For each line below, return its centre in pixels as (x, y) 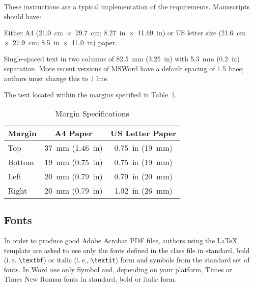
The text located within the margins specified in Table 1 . (90, 95)
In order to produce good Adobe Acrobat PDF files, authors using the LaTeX (121, 240)
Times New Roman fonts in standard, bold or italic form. (90, 279)
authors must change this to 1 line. (56, 78)
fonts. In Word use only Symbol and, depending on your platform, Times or (118, 269)
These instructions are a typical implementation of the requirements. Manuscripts (127, 6)
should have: (23, 16)
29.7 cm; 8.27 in (100, 33)
